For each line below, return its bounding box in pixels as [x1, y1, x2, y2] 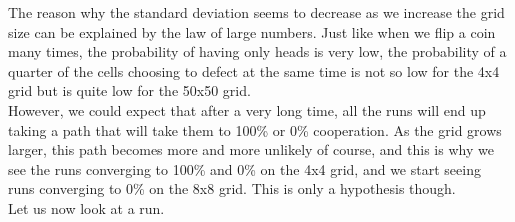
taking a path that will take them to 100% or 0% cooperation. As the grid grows [8, 119, 502, 140]
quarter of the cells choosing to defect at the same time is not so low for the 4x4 [8, 60, 500, 81]
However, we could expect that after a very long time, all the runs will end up [8, 99, 486, 120]
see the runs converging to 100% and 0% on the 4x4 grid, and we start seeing [8, 158, 481, 179]
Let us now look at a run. [8, 197, 165, 218]
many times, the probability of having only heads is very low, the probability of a [8, 41, 507, 62]
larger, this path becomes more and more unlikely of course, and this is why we [8, 139, 494, 160]
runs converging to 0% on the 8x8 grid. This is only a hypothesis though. [8, 178, 456, 199]
